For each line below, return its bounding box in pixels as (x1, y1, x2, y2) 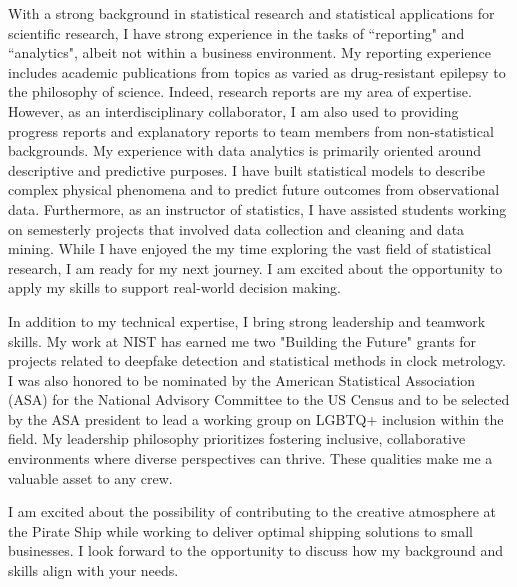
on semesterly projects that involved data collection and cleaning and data (8, 218, 465, 239)
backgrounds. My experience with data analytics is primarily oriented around (8, 140, 482, 161)
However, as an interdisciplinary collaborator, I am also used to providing (8, 100, 459, 121)
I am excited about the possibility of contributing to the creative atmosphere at (8, 501, 497, 522)
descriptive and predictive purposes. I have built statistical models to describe (8, 159, 486, 180)
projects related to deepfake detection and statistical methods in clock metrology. (8, 350, 506, 371)
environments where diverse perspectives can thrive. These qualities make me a (8, 448, 493, 469)
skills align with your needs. (8, 560, 179, 581)
